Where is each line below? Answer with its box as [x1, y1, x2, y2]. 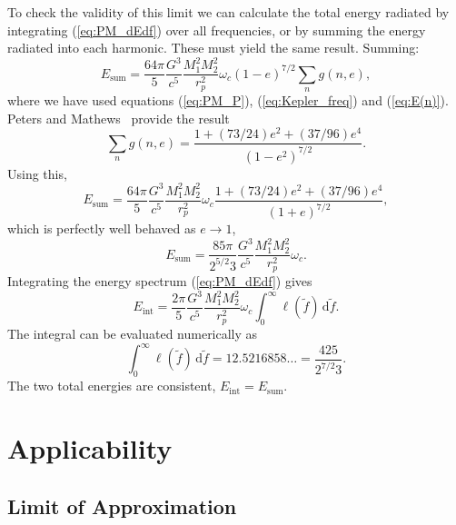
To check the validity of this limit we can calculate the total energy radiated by [7, 3, 450, 21]
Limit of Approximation [7, 491, 237, 520]
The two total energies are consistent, [7, 376, 216, 395]
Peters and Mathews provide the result [7, 108, 230, 127]
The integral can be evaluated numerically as [7, 324, 258, 343]
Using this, [7, 163, 67, 183]
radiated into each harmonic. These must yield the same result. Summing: [7, 38, 420, 57]
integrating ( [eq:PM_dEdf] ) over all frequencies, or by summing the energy [7, 20, 426, 39]
